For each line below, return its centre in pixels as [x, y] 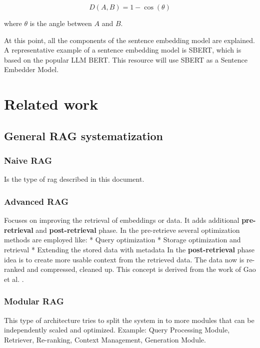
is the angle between [61, 23]
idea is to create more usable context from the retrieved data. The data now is [124, 259]
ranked [14, 269]
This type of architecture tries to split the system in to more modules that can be [129, 320]
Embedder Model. [31, 69]
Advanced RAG [36, 201]
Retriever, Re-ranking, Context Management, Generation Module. [105, 339]
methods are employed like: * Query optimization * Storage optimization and [122, 240]
